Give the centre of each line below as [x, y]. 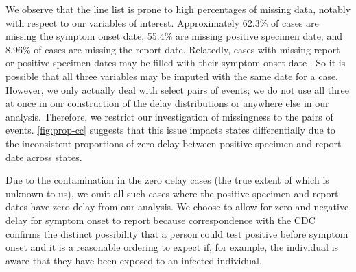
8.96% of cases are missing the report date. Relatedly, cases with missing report [173, 49]
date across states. [44, 157]
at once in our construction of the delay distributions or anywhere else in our [167, 103]
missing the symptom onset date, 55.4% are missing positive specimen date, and [174, 36]
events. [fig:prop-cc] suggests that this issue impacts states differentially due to [170, 130]
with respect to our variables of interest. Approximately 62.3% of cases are [162, 22]
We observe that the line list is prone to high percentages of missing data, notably [178, 9]
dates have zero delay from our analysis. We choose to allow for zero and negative [177, 207]
